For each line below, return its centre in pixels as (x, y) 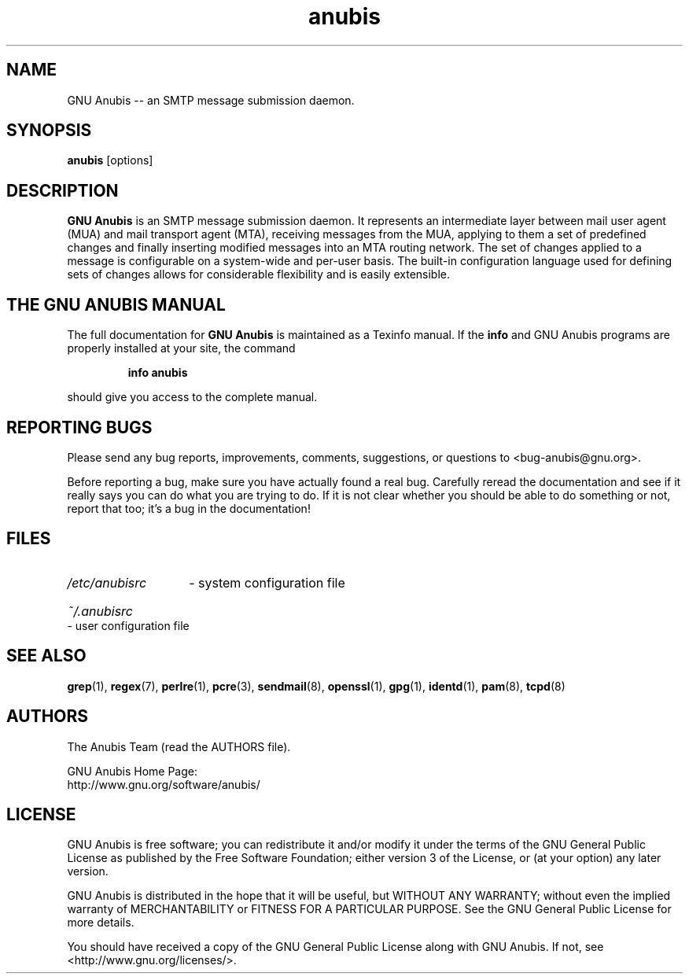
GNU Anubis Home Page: (132, 771)
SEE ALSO (46, 656)
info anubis (158, 373)
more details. (101, 923)
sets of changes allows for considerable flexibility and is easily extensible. (259, 274)
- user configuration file (128, 625)
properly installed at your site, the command (181, 348)
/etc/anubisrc (107, 582)
